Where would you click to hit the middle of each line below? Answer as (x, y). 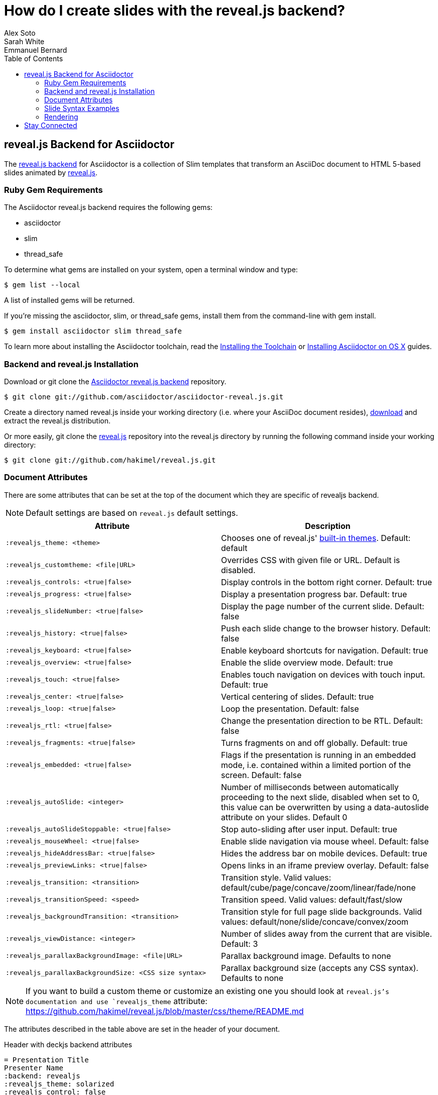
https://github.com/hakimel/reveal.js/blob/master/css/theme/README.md (165, 1011)
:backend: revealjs (42, 1076)
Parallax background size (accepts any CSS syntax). (320, 968)
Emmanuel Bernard (36, 50)
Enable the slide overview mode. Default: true (307, 662)
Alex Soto (20, 33)
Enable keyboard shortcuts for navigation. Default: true (325, 650)
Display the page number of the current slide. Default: (323, 606)
